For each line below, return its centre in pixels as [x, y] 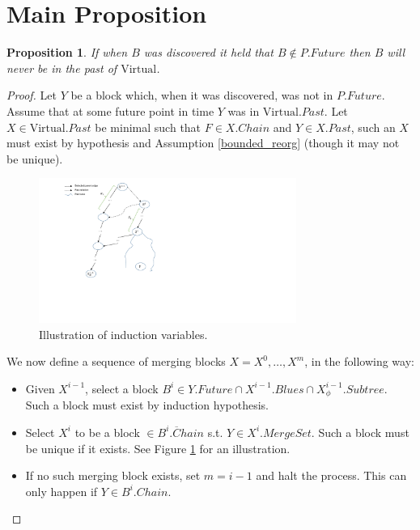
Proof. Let [32, 95]
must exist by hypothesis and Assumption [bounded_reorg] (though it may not [203, 143]
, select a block [122, 388]
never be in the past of [62, 68]
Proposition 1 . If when [67, 52]
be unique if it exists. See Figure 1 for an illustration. [158, 448]
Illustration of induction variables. [123, 334]
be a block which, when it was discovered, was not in [202, 95]
